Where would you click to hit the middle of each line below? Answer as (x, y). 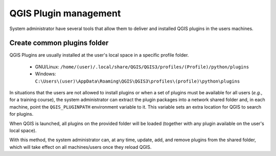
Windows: (45, 74)
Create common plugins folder (59, 43)
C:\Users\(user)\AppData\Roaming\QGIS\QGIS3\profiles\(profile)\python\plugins (137, 81)
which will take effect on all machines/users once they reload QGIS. (80, 147)
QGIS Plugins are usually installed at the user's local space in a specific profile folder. (99, 55)
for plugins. (21, 114)
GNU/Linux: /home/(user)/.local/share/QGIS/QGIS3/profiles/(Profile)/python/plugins (142, 67)
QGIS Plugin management (65, 13)
